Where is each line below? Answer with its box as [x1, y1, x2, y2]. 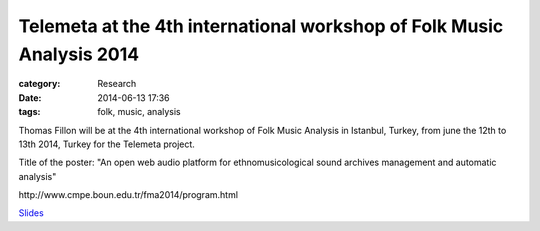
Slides [18, 207, 44, 219]
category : [18, 78, 61, 90]
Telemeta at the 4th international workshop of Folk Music [18, 15, 504, 37]
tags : [18, 106, 41, 118]
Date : [18, 91, 42, 104]
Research [97, 78, 137, 90]
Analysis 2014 [18, 43, 140, 65]
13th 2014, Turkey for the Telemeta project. [18, 138, 195, 150]
